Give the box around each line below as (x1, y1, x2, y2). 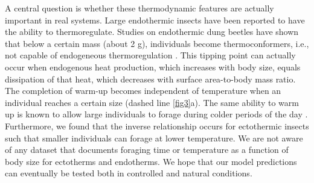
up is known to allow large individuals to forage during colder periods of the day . (5, 108, 308, 120)
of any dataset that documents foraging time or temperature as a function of (5, 143, 289, 156)
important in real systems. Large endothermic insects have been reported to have (5, 13, 305, 26)
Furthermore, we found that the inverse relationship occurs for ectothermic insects (5, 119, 309, 132)
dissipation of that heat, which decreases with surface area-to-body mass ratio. (5, 72, 296, 85)
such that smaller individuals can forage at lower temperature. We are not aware (5, 131, 303, 144)
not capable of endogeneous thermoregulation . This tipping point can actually (5, 49, 296, 61)
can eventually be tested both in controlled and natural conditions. (5, 167, 252, 179)
